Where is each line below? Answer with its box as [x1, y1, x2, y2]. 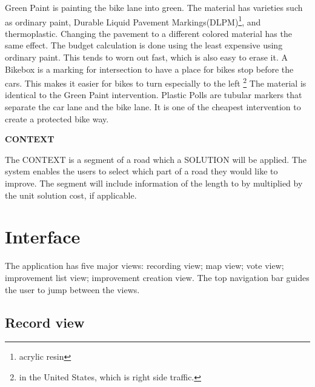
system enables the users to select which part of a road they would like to [5, 165, 278, 177]
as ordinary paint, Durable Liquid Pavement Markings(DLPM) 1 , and [5, 13, 261, 28]
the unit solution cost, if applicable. [5, 188, 137, 201]
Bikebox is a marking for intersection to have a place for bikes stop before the [5, 62, 294, 75]
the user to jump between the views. [5, 283, 140, 296]
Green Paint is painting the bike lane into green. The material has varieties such [5, 1, 303, 13]
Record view [5, 313, 85, 331]
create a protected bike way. [5, 112, 109, 125]
